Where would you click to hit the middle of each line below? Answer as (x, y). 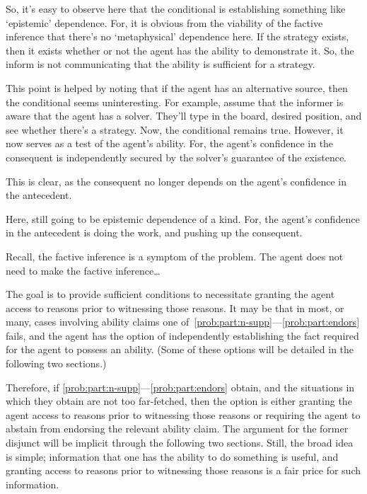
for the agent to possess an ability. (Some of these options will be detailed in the (180, 349)
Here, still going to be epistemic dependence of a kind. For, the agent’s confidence (183, 218)
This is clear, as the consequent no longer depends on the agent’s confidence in (176, 181)
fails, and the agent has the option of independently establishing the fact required (182, 335)
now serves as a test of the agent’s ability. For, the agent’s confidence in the (170, 143)
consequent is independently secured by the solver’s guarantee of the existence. (176, 157)
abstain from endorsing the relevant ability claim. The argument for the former (177, 429)
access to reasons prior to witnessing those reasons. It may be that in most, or (175, 308)
